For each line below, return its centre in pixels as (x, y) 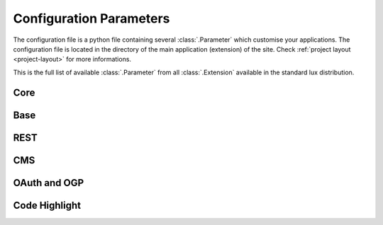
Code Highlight (47, 205)
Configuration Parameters (91, 18)
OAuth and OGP (49, 183)
